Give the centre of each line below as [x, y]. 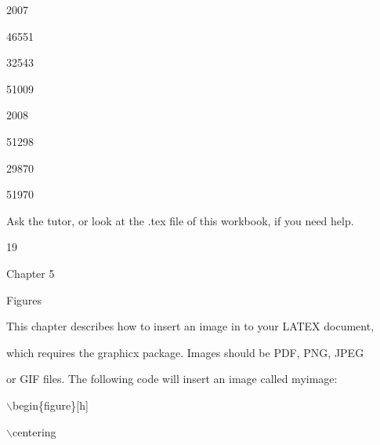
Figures [24, 299]
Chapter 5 [31, 273]
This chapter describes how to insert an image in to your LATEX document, [190, 326]
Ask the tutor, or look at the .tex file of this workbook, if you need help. [180, 220]
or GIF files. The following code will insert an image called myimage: [172, 379]
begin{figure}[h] [50, 405]
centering [34, 431]
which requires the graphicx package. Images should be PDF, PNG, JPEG [185, 352]
